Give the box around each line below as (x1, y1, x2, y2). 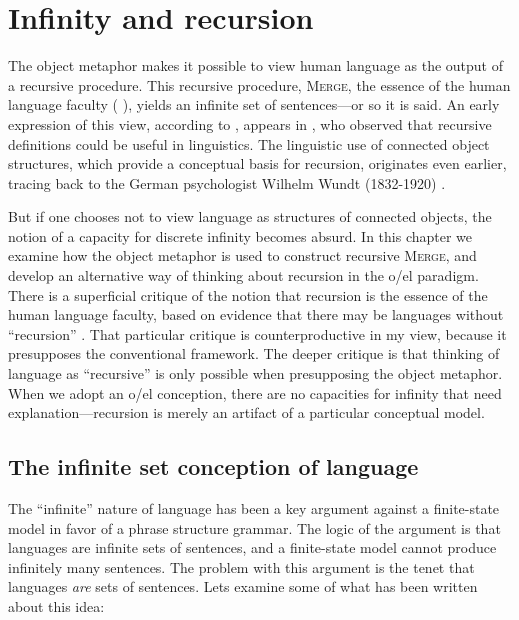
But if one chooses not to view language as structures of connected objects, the (8, 206, 492, 227)
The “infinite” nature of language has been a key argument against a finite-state (8, 498, 500, 519)
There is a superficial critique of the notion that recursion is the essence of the (8, 284, 488, 305)
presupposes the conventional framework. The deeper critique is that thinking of (8, 343, 500, 364)
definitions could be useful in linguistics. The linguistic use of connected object (8, 133, 490, 154)
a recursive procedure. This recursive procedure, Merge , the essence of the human (8, 74, 511, 95)
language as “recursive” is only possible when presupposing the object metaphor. (8, 363, 503, 384)
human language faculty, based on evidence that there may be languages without (8, 304, 504, 325)
